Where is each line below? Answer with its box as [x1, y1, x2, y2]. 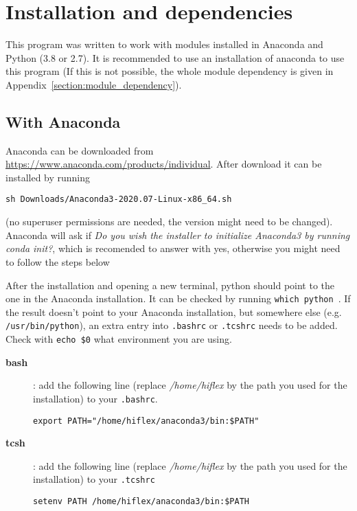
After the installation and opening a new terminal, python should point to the [5, 277, 335, 292]
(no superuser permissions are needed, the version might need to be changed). [5, 214, 333, 229]
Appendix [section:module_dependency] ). [5, 77, 182, 91]
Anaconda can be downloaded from [5, 143, 154, 157]
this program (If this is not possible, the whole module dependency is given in [5, 64, 334, 78]
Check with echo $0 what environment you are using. [5, 332, 232, 346]
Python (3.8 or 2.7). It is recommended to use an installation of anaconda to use [5, 50, 345, 65]
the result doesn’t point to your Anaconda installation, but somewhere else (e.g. [5, 304, 342, 319]
